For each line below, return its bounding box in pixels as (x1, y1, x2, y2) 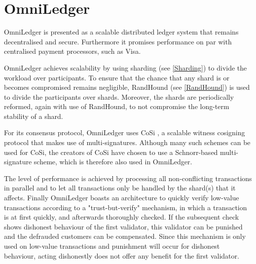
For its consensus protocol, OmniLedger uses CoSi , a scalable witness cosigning (4, 127, 245, 138)
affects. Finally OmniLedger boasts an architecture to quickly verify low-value (4, 192, 239, 203)
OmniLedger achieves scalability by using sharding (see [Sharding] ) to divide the (4, 62, 247, 73)
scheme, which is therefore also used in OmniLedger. (34, 156, 192, 167)
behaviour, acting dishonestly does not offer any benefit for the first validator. (4, 250, 239, 261)
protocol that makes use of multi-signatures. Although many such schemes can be (4, 137, 251, 148)
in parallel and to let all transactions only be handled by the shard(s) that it (4, 183, 236, 193)
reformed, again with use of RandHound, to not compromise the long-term (4, 101, 229, 112)
